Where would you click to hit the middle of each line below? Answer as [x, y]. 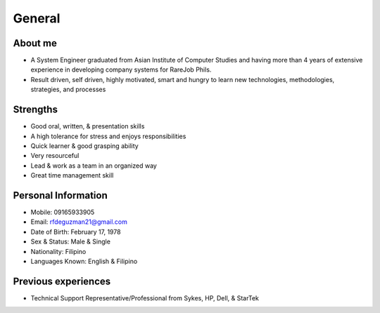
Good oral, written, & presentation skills [88, 126]
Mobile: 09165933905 [63, 212]
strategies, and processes [68, 89]
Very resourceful [55, 156]
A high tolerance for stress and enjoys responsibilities [108, 136]
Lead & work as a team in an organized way [94, 166]
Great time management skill [72, 175]
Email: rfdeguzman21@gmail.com [79, 222]
